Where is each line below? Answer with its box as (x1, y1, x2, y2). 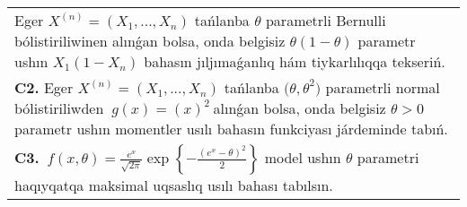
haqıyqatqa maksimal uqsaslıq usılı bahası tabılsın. (14, 175, 333, 195)
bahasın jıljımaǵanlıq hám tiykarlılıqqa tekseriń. (144, 51, 445, 72)
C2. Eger (14, 77, 74, 98)
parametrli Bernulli (265, 10, 386, 30)
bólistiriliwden (14, 98, 104, 118)
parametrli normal (325, 77, 440, 98)
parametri (357, 147, 419, 168)
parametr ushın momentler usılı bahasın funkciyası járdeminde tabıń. (14, 118, 448, 139)
